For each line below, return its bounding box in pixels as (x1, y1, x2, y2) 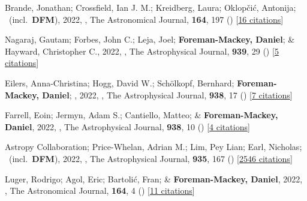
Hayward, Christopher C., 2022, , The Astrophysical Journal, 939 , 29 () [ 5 (5, 44, 279, 57)
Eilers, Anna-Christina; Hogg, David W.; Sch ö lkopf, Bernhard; (5, 76, 234, 89)
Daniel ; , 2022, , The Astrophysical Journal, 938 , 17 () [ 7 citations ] (42, 88, 293, 101)
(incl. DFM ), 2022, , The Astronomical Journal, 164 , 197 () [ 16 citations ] (8, 13, 284, 25)
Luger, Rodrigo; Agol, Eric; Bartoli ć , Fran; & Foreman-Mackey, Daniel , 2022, (5, 172, 303, 185)
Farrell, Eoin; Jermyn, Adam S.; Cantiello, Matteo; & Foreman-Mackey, (5, 109, 278, 121)
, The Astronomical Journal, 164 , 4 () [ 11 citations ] (5, 184, 195, 197)
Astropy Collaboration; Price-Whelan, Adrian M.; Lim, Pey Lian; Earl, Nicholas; (5, 140, 302, 153)
